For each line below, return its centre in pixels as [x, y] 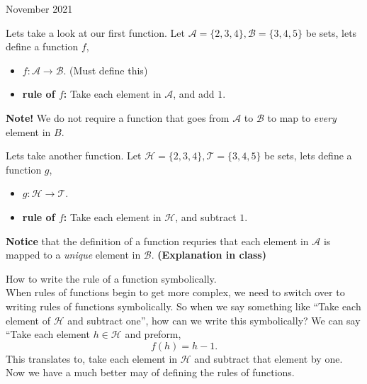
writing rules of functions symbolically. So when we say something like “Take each [183, 306]
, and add [194, 94]
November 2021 [39, 9]
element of [28, 320]
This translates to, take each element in [92, 358]
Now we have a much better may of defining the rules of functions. [150, 372]
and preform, [153, 334]
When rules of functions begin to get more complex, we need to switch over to [175, 292]
